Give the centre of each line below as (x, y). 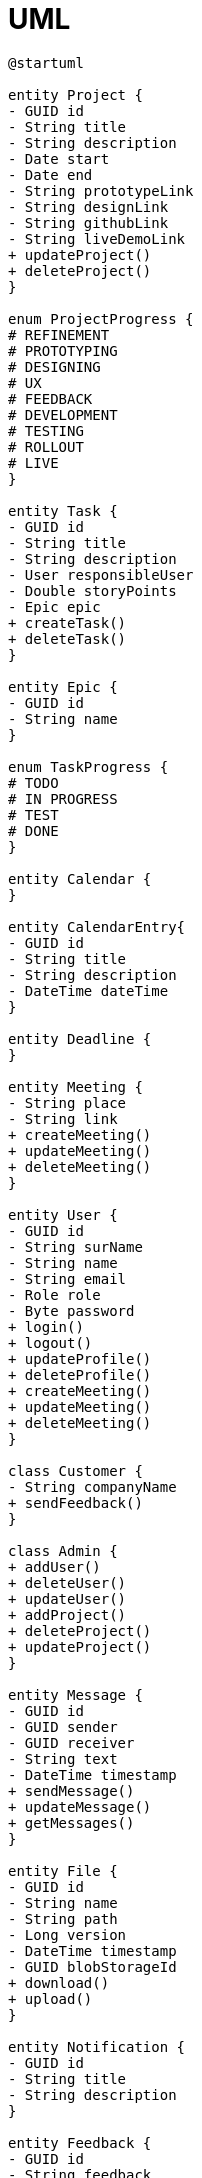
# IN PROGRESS (63, 798)
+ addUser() (54, 1566)
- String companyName (92, 1486)
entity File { (63, 1870)
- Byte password (71, 1310)
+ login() (46, 1326)
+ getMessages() (71, 1822)
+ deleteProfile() (80, 1374)
